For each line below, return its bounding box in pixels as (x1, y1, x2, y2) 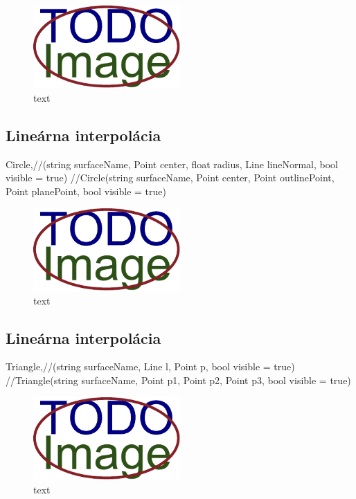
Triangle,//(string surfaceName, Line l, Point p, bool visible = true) (6, 359, 295, 374)
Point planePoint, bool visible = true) (6, 183, 166, 198)
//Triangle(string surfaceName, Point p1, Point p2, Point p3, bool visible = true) (6, 372, 351, 387)
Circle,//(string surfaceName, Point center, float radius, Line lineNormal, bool (6, 156, 338, 171)
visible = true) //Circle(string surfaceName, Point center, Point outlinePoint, (6, 170, 335, 185)
